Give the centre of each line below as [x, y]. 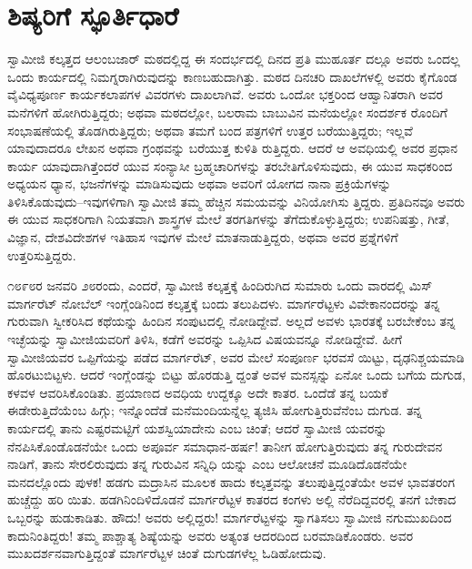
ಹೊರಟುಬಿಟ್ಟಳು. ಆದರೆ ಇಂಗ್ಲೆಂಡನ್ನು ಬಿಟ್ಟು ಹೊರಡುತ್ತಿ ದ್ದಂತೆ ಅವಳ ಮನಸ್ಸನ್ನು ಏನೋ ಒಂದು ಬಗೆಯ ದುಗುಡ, [236, 375]
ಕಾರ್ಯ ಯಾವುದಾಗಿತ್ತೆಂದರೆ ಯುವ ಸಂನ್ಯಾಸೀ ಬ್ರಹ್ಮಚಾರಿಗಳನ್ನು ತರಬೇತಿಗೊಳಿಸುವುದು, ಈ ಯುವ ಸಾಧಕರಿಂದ [230, 165]
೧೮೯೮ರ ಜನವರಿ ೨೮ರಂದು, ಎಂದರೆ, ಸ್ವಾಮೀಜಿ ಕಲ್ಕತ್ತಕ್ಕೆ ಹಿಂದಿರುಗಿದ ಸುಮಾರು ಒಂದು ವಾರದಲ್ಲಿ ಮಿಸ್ [220, 285]
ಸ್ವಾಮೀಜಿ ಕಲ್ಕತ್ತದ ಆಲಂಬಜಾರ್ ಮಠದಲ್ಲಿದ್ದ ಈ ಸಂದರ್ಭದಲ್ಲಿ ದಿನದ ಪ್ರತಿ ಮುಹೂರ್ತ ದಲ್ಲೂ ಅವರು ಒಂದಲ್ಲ [234, 59]
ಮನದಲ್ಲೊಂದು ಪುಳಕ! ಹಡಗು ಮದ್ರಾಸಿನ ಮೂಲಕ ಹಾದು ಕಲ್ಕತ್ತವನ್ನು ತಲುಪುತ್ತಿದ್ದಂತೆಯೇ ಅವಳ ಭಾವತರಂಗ [231, 481]
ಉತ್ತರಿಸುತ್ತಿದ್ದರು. [42, 254]
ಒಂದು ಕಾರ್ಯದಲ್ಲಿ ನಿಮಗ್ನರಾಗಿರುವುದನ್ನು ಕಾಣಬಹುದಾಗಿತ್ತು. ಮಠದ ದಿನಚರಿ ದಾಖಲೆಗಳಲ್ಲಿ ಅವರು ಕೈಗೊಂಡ [232, 76]
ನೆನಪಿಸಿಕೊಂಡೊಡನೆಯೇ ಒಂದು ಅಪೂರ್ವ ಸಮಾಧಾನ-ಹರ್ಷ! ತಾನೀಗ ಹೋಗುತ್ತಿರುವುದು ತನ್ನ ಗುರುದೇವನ [225, 446]
